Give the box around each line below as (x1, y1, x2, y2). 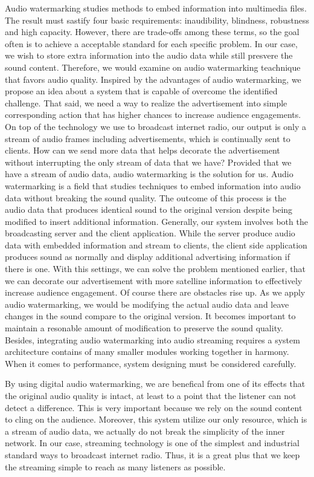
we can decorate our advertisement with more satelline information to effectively (5, 274, 303, 287)
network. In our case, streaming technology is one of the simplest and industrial (5, 436, 300, 449)
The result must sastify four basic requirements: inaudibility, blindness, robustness (5, 13, 309, 26)
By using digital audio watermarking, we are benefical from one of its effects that (5, 377, 306, 390)
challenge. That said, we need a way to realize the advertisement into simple (5, 96, 287, 109)
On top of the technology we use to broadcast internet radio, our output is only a (5, 120, 306, 132)
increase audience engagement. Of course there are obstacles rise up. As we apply (5, 286, 306, 299)
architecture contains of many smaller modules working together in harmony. (5, 345, 289, 358)
